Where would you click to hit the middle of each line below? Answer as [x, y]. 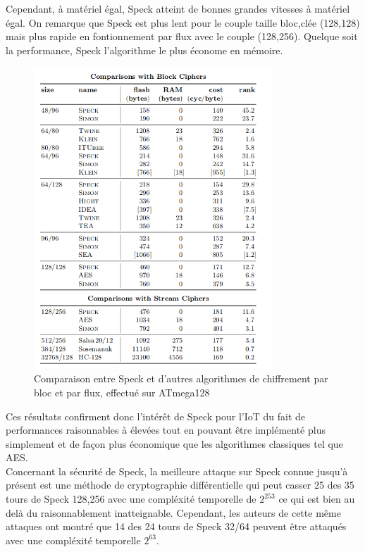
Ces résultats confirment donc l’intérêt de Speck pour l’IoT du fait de [156, 416]
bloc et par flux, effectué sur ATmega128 [122, 392]
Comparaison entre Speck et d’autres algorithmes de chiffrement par [181, 378]
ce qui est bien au [317, 499]
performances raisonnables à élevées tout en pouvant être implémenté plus [166, 430]
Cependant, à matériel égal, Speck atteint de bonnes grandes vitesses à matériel [178, 8]
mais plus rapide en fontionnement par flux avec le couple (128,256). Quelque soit [182, 36]
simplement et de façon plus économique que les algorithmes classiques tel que [174, 443]
